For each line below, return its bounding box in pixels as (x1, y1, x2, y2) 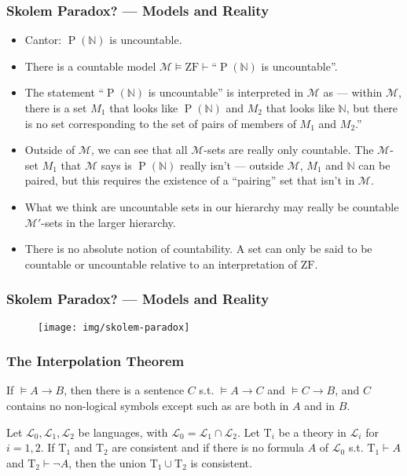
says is (101, 156, 132, 173)
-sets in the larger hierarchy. (41, 214, 176, 230)
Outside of (24, 141, 75, 158)
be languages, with (78, 423, 168, 440)
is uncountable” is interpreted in (148, 84, 304, 101)
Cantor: (24, 31, 62, 48)
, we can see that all (91, 141, 188, 158)
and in (304, 397, 335, 414)
